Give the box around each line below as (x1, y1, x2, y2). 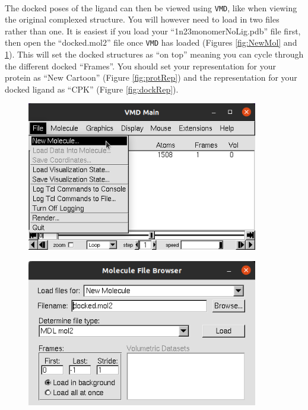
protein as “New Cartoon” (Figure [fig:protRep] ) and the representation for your (5, 71, 297, 84)
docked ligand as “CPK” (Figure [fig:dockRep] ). (5, 82, 179, 95)
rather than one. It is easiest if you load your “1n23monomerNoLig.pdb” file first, (5, 24, 301, 37)
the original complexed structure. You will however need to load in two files (5, 13, 280, 26)
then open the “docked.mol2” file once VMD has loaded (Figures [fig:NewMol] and (5, 36, 297, 49)
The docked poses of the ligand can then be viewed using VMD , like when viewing (5, 1, 297, 14)
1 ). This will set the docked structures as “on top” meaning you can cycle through (5, 48, 304, 61)
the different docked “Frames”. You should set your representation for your (5, 59, 276, 72)
